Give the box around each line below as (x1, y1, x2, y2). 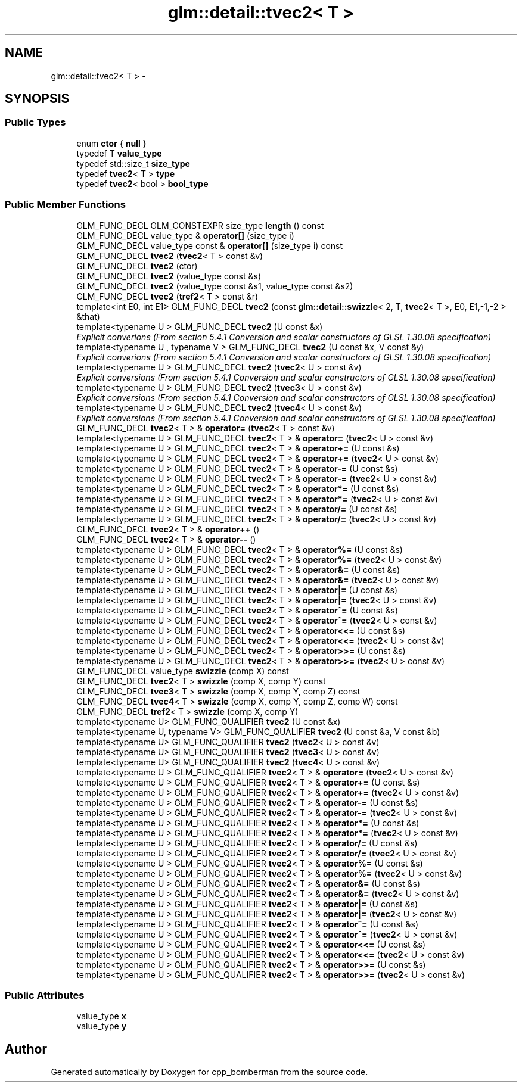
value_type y (76, 1021, 127, 1032)
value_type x (76, 1011, 126, 1021)
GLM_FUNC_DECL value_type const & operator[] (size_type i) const (76, 240, 343, 251)
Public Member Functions (5, 198, 126, 211)
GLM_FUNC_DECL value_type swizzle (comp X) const (76, 665, 289, 676)
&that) (76, 311, 100, 322)
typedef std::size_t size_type (76, 158, 190, 169)
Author (5, 1041, 47, 1057)
